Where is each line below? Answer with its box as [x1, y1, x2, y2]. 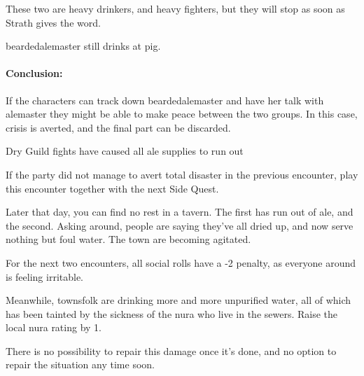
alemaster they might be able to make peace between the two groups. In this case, [6, 106, 358, 121]
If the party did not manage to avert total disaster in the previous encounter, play [6, 167, 358, 181]
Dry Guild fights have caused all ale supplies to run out [6, 144, 244, 158]
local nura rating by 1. [6, 320, 101, 335]
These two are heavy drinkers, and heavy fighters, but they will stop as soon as [6, 1, 345, 15]
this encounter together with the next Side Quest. [6, 181, 219, 195]
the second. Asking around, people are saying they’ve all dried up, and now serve [6, 218, 353, 232]
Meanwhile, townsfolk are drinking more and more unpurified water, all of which [6, 293, 351, 307]
